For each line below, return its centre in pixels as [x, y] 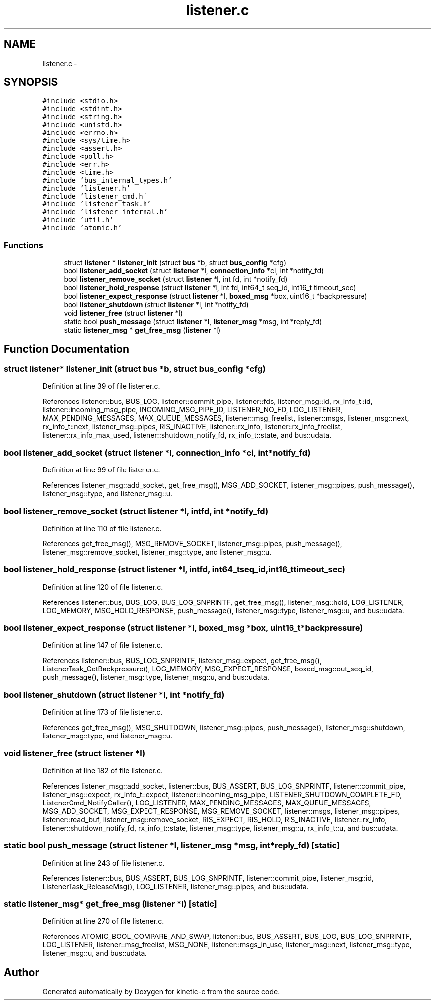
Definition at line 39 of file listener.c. [101, 386]
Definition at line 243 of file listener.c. [104, 863]
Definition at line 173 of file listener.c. [103, 712]
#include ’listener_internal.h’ [105, 212]
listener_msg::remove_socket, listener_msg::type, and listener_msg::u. [157, 552]
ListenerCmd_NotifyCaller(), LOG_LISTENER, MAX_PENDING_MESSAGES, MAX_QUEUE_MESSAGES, [207, 803]
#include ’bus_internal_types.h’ [107, 180]
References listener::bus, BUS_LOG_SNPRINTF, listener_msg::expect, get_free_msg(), [182, 661]
